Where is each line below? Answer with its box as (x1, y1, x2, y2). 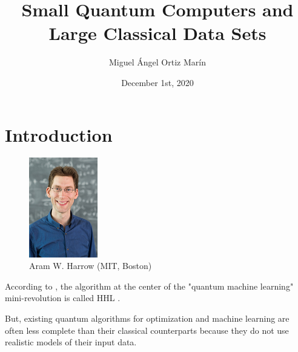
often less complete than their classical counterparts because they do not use (5, 324, 289, 336)
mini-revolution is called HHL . (5, 291, 121, 304)
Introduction (5, 122, 113, 147)
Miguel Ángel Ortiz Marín (109, 56, 206, 68)
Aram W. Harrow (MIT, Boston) (29, 259, 152, 272)
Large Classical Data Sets (48, 21, 267, 45)
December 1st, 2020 (121, 76, 194, 88)
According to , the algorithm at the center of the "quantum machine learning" (5, 279, 294, 292)
